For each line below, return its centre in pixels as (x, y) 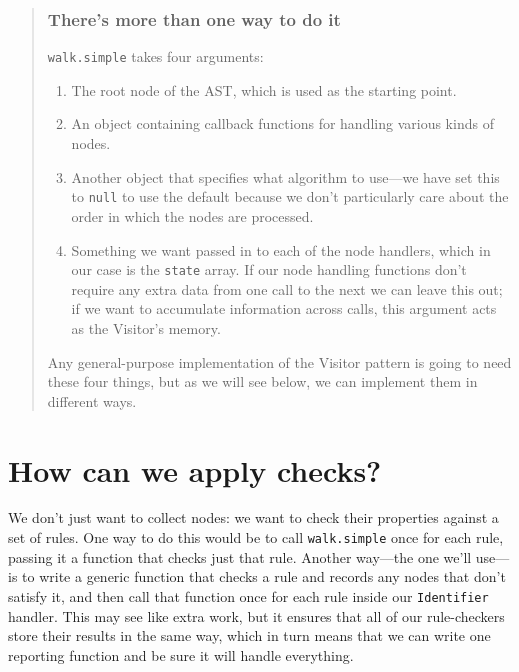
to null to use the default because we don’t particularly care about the (290, 196)
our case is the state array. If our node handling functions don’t (269, 269)
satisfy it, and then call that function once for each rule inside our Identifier (248, 595)
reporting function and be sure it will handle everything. (181, 654)
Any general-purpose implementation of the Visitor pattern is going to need (279, 361)
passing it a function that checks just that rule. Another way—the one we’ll (240, 556)
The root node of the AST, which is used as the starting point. (264, 89)
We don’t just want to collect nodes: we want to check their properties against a (253, 517)
